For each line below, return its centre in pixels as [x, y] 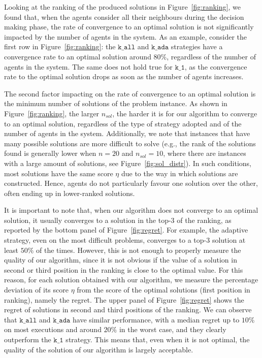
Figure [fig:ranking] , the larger [52, 113]
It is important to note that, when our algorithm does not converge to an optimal [131, 210]
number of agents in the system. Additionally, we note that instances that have [127, 133]
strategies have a [197, 46]
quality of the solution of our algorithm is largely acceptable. [99, 349]
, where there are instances [205, 153]
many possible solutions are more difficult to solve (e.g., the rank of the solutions [130, 143]
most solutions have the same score [59, 173]
